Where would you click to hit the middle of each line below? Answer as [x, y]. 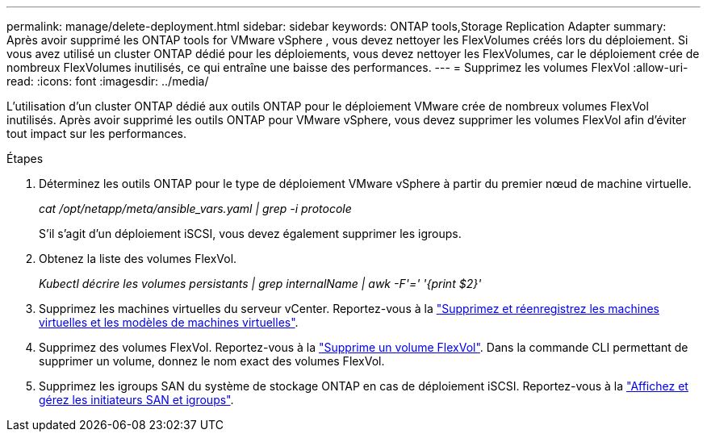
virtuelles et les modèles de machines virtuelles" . [169, 322]
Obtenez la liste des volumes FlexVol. [138, 259]
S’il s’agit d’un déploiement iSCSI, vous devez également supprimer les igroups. [250, 234]
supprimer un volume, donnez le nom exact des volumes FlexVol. [212, 361]
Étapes [25, 159]
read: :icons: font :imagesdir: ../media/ [108, 81]
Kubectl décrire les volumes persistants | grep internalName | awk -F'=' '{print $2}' [260, 284]
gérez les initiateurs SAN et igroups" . [136, 400]
